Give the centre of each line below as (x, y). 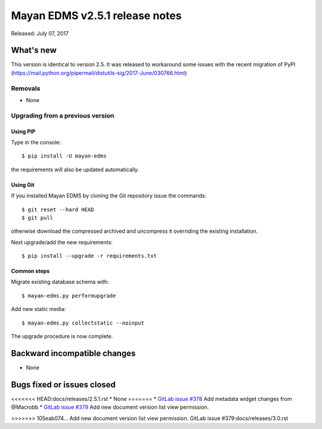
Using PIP (23, 131)
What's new (34, 50)
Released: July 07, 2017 (40, 33)
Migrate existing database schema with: (60, 282)
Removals (26, 88)
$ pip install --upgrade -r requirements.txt (89, 256)
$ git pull (38, 217)
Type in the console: (36, 142)
